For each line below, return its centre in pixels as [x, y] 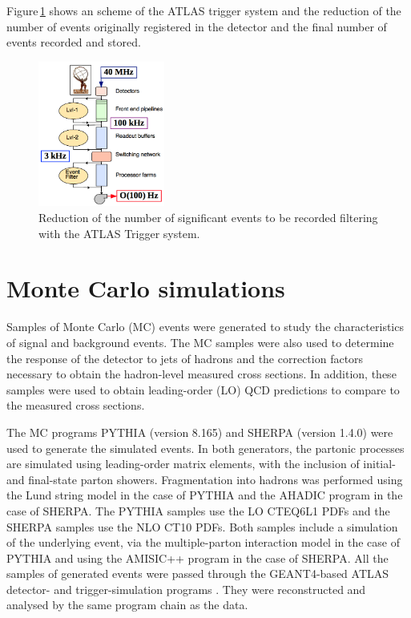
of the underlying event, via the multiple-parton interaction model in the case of [203, 542]
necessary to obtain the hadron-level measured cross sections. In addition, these [201, 374]
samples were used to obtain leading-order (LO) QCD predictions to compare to [203, 389]
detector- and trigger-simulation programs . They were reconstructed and [186, 589]
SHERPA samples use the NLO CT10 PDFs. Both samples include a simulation [202, 526]
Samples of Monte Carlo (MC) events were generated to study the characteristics [205, 327]
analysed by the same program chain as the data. [127, 605]
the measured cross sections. [76, 405]
